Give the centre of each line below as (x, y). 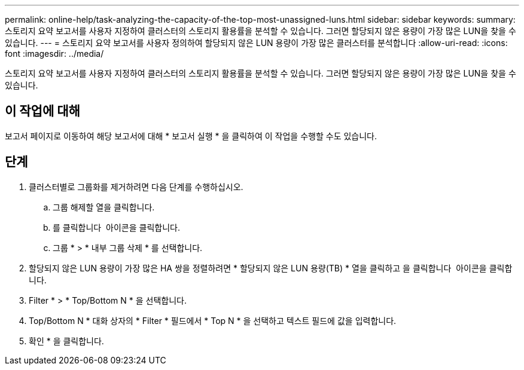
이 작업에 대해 (42, 111)
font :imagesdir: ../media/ (54, 53)
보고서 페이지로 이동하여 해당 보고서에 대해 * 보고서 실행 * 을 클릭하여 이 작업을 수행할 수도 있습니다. (191, 136)
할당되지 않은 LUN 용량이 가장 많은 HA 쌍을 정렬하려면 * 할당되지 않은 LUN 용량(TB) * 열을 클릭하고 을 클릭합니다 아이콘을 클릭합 (271, 268)
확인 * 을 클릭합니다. (66, 341)
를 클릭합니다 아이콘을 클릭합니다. (116, 227)
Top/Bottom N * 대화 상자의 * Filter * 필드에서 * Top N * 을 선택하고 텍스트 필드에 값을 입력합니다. (213, 320)
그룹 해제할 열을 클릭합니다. (104, 207)
